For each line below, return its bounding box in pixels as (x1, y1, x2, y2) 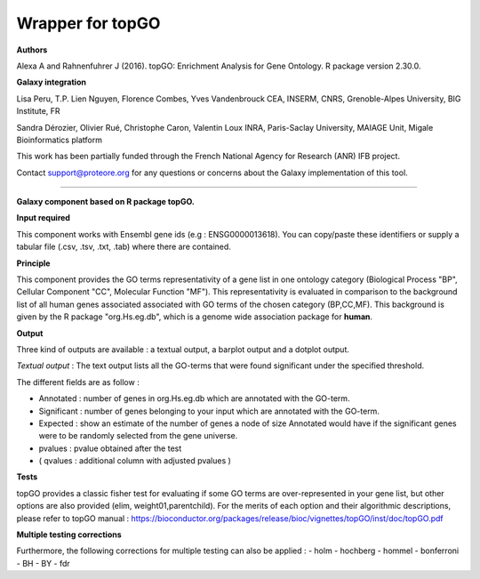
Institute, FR (16, 106, 61, 117)
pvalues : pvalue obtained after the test (38, 443, 182, 454)
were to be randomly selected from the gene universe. (38, 430, 238, 441)
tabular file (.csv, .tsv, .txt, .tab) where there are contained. (16, 241, 231, 253)
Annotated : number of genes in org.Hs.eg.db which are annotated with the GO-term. (38, 393, 350, 404)
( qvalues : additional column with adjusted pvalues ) (38, 455, 231, 466)
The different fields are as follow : (16, 376, 140, 387)
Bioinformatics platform (16, 134, 102, 145)
